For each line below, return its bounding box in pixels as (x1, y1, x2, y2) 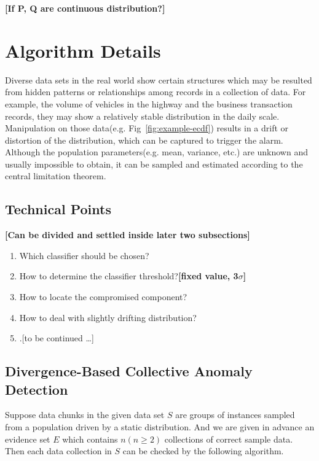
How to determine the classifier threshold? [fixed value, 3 (19, 269, 238, 282)
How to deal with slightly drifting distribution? (19, 311, 197, 323)
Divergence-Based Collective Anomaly (5, 362, 253, 381)
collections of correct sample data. (164, 432, 293, 445)
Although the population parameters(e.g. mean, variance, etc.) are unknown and (5, 145, 308, 158)
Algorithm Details (5, 37, 161, 63)
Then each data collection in (5, 444, 112, 457)
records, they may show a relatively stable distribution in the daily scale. (5, 109, 280, 122)
